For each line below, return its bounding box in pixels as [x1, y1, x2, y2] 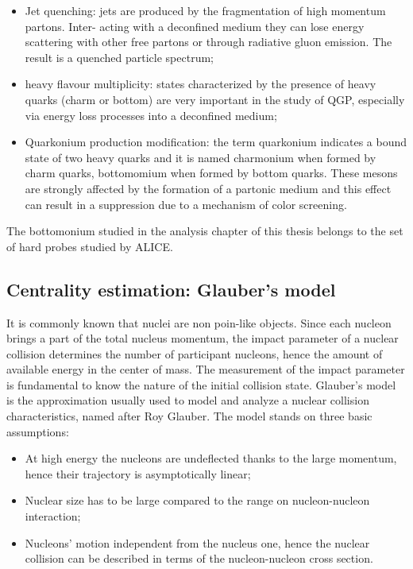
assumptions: [6, 423, 69, 439]
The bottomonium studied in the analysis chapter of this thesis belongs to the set [6, 223, 403, 239]
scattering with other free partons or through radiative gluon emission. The [25, 33, 392, 50]
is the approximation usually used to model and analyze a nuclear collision [6, 392, 369, 408]
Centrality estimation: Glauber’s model [6, 277, 336, 301]
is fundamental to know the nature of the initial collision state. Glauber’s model [6, 376, 396, 393]
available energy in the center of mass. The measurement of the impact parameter [6, 361, 405, 377]
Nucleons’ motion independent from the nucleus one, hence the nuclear [25, 534, 370, 551]
